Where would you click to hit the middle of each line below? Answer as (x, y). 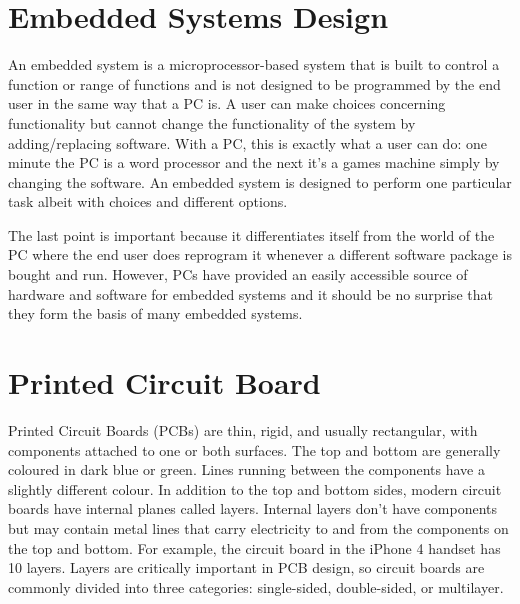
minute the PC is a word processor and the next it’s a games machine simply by (254, 162)
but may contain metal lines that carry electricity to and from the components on (258, 527)
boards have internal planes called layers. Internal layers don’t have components (253, 508)
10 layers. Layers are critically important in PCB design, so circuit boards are (246, 567)
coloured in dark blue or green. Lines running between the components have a (246, 469)
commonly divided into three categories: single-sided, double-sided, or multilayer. (256, 586)
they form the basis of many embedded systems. (155, 313)
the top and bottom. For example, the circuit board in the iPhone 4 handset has (254, 547)
